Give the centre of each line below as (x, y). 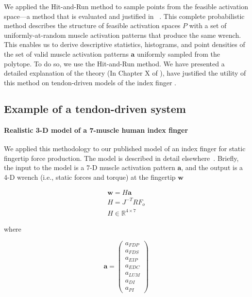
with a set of (208, 25)
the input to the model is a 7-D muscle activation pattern (90, 167)
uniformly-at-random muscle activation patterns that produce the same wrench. (123, 35)
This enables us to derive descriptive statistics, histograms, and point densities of (125, 44)
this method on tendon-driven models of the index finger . (90, 82)
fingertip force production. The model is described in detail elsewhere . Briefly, (121, 158)
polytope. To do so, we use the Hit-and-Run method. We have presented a (114, 63)
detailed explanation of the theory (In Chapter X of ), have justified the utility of (125, 73)
